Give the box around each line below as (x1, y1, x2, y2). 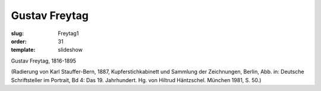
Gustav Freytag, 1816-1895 (11, 57, 77, 64)
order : (11, 37, 27, 45)
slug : (11, 30, 24, 37)
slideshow (58, 46, 83, 54)
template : (11, 46, 36, 54)
